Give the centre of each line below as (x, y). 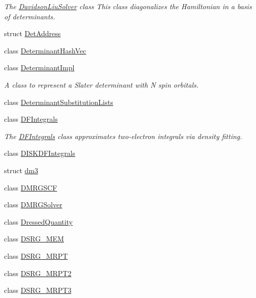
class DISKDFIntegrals (40, 153)
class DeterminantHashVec (45, 50)
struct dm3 (21, 170)
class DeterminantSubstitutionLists (59, 102)
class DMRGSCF (31, 187)
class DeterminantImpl (39, 67)
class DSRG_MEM (34, 239)
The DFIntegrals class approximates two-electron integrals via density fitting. (123, 136)
